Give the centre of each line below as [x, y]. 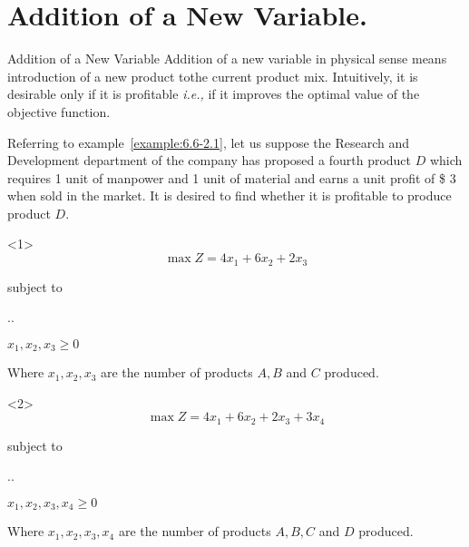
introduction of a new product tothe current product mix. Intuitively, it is [213, 76]
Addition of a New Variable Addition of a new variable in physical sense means [227, 59]
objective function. [59, 111]
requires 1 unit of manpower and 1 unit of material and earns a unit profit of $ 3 [232, 177]
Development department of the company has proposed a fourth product [210, 160]
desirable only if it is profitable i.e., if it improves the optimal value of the [214, 94]
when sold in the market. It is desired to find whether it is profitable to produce [230, 195]
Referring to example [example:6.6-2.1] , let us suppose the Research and [208, 142]
